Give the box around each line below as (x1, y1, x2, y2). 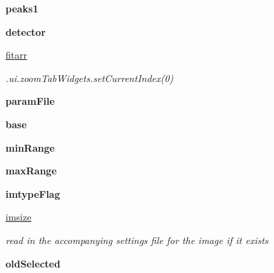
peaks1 (6, 1, 39, 15)
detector (6, 24, 46, 39)
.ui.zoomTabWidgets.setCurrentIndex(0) (6, 70, 174, 85)
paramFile (6, 94, 55, 108)
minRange (6, 140, 55, 154)
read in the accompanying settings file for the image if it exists (6, 232, 268, 247)
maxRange (6, 163, 57, 178)
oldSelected (6, 256, 61, 270)
